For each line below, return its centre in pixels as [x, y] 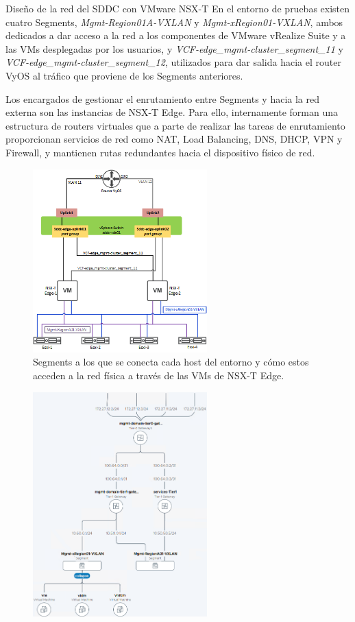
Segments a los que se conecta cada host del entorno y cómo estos [171, 362]
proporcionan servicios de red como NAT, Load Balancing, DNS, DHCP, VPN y [174, 139]
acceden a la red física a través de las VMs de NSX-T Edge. [159, 375]
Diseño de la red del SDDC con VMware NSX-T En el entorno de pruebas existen [178, 8]
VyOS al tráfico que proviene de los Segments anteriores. [124, 75]
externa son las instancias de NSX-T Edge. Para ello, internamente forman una [172, 112]
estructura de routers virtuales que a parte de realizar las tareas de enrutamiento [175, 125]
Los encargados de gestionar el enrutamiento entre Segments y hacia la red [162, 98]
